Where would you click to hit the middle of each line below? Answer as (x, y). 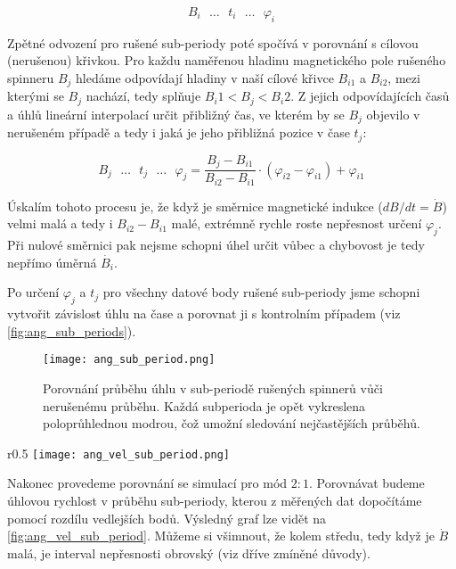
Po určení (33, 292)
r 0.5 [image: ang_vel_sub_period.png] (118, 453)
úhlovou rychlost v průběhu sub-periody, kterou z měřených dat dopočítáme (215, 500)
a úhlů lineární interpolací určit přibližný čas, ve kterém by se (176, 114)
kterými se (36, 96)
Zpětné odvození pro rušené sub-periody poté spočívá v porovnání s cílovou (213, 42)
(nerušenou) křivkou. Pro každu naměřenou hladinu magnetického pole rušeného (227, 60)
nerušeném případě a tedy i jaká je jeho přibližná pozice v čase (179, 132)
